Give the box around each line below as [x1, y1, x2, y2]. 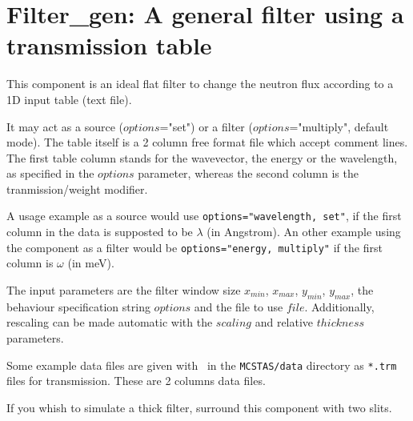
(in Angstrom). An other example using [206, 223, 401, 240]
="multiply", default [289, 118, 389, 134]
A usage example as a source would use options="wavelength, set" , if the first [6, 207, 402, 224]
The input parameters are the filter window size [6, 281, 241, 298]
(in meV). [67, 255, 114, 271]
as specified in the [6, 165, 94, 182]
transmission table [6, 29, 212, 62]
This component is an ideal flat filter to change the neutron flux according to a [6, 75, 394, 92]
